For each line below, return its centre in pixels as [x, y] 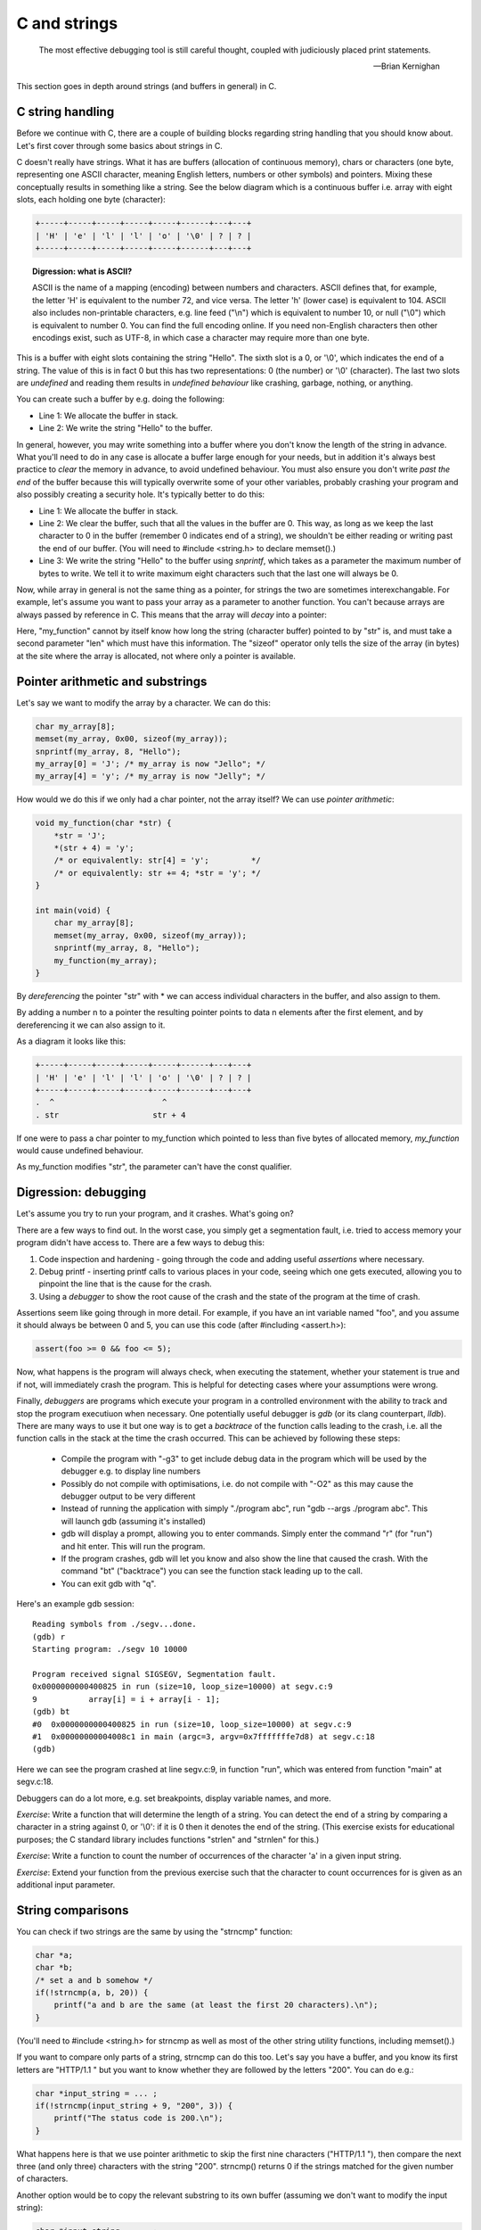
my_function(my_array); [106, 960]
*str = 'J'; [80, 835]
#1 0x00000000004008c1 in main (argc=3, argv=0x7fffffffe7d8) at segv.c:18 [204, 1736]
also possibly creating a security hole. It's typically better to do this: [141, 494]
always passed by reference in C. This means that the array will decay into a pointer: [171, 615]
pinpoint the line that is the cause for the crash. [126, 1284]
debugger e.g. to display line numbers [130, 1471]
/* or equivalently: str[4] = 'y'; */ [158, 860]
